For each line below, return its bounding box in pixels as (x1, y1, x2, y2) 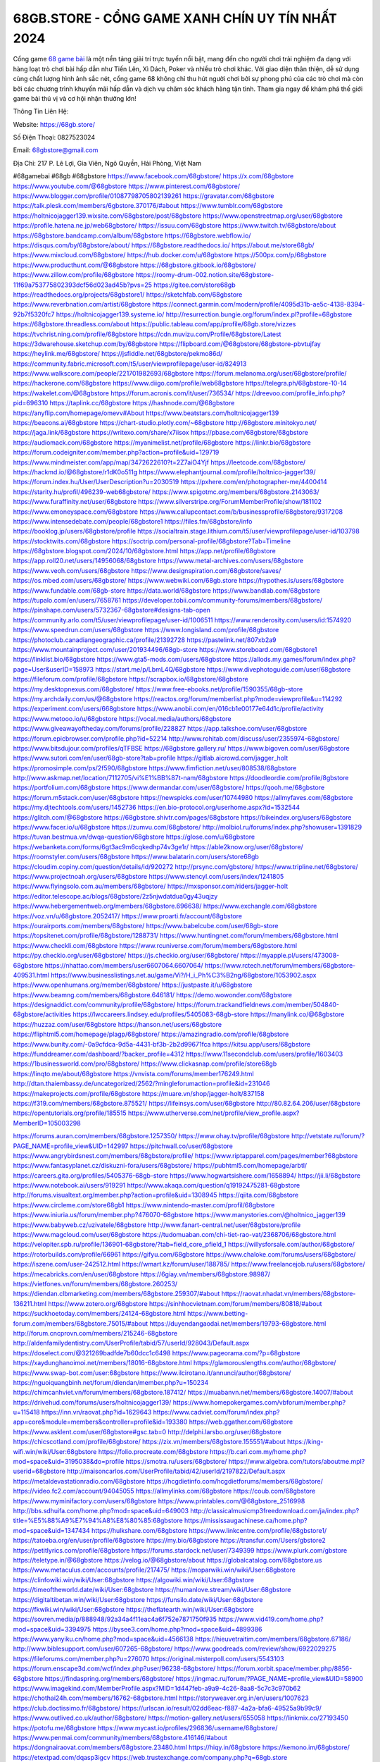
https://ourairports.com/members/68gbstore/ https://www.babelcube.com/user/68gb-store (13, 921, 279, 930)
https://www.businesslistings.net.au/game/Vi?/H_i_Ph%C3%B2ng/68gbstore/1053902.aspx (50, 971, 317, 979)
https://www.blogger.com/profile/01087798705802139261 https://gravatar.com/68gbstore (13, 192, 274, 200)
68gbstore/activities (13, 1010, 72, 1018)
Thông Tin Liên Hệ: (13, 107, 69, 116)
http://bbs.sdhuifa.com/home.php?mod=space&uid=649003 (13, 1506, 189, 1515)
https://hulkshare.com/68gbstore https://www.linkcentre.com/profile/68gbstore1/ (91, 1526, 327, 1534)
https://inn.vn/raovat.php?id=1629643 (41, 1408, 152, 1417)
